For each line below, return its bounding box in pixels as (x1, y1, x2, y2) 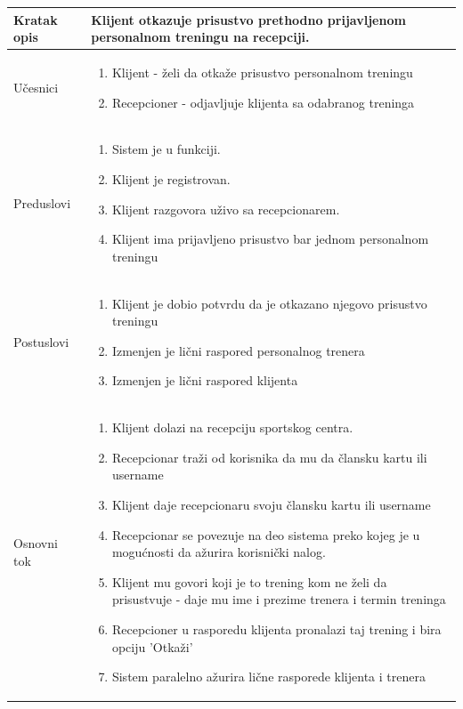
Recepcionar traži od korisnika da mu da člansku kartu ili (111, 447, 427, 466)
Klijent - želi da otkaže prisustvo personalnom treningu (111, 62, 413, 81)
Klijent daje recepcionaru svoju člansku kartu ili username (111, 495, 431, 513)
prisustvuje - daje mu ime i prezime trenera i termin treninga (111, 590, 446, 608)
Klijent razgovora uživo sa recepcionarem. (111, 199, 340, 218)
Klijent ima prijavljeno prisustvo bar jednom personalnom (111, 230, 429, 248)
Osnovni (13, 534, 58, 552)
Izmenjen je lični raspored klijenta (111, 371, 298, 390)
